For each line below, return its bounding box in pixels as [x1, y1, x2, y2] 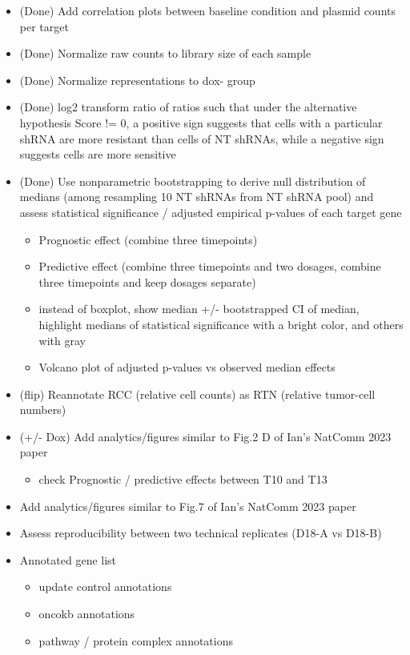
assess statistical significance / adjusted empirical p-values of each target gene [19, 203, 402, 220]
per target [19, 18, 69, 34]
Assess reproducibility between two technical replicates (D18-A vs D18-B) [19, 524, 382, 541]
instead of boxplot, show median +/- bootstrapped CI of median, [38, 300, 360, 317]
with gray [38, 332, 86, 348]
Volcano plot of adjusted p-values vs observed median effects [38, 359, 336, 376]
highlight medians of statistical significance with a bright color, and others [38, 315, 404, 332]
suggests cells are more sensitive [19, 146, 176, 163]
